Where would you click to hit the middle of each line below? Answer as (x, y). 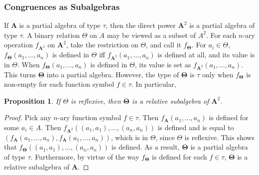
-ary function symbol (89, 117)
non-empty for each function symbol (59, 84)
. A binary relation (51, 35)
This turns (20, 74)
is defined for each (180, 156)
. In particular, (154, 84)
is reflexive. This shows (219, 137)
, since (165, 137)
